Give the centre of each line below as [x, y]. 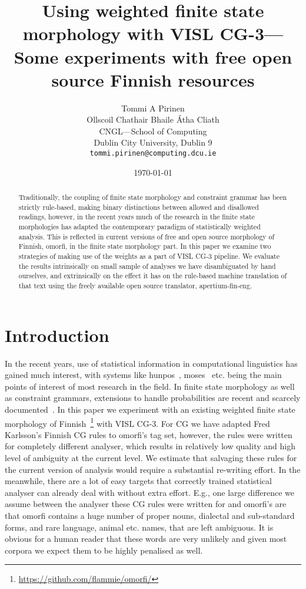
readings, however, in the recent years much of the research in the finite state [137, 217]
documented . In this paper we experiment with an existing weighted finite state [150, 409]
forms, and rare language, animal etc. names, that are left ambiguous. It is [139, 527]
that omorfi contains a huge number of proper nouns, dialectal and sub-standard [150, 515]
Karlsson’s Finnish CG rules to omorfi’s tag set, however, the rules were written [149, 434]
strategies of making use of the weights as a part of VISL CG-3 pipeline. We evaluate [149, 256]
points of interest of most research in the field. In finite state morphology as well [150, 386]
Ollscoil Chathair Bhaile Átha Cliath [153, 119]
